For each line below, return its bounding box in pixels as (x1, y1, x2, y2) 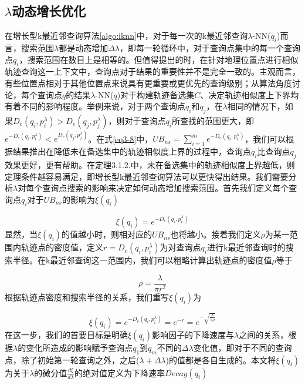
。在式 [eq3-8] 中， (88, 132, 153, 145)
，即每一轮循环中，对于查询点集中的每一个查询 (120, 42, 301, 53)
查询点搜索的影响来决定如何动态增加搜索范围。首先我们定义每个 (42, 182, 289, 194)
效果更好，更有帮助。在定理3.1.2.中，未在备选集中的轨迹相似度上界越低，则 (5, 159, 295, 171)
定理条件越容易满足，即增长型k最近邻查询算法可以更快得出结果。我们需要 (5, 170, 289, 182)
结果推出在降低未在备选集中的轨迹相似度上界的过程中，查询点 (12, 145, 251, 158)
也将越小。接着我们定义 (170, 228, 261, 240)
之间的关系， (239, 328, 289, 340)
